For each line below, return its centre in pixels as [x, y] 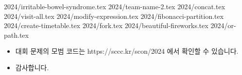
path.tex [16, 35]
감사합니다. [32, 67]
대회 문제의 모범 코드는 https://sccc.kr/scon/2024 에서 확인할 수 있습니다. [127, 51]
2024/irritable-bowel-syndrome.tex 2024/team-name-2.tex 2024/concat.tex [115, 6]
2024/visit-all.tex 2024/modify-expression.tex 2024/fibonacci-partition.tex [114, 16]
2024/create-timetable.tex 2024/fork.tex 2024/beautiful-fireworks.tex [106, 25]
